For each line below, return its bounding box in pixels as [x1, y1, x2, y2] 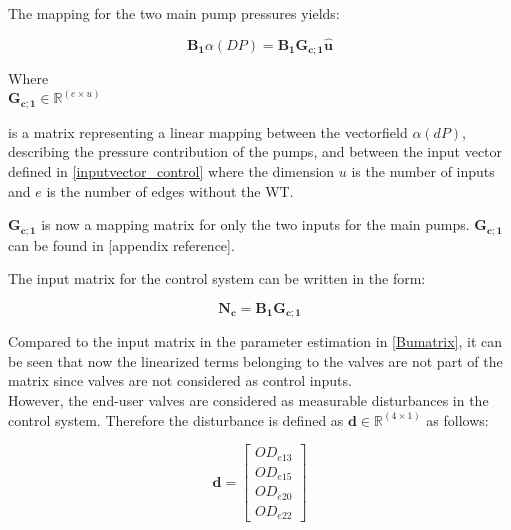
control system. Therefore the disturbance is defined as [8, 409, 344, 430]
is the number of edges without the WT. [46, 180, 294, 201]
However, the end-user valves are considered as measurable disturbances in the [8, 390, 489, 410]
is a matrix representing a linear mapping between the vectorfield [8, 121, 408, 142]
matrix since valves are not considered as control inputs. [8, 370, 352, 391]
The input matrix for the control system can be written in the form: [8, 268, 426, 289]
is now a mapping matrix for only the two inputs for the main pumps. [41, 214, 470, 235]
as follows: [426, 409, 489, 430]
